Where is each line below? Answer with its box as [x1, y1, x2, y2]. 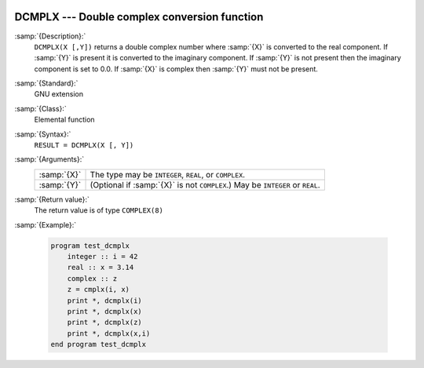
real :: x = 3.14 [67, 263, 134, 272]
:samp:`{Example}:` [14, 220, 77, 229]
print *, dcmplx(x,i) [67, 329, 151, 337]
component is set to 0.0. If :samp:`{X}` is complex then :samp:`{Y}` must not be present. [34, 64, 318, 74]
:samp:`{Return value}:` [14, 195, 90, 204]
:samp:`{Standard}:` [14, 78, 79, 88]
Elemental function [34, 115, 95, 125]
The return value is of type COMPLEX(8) [34, 206, 164, 215]
